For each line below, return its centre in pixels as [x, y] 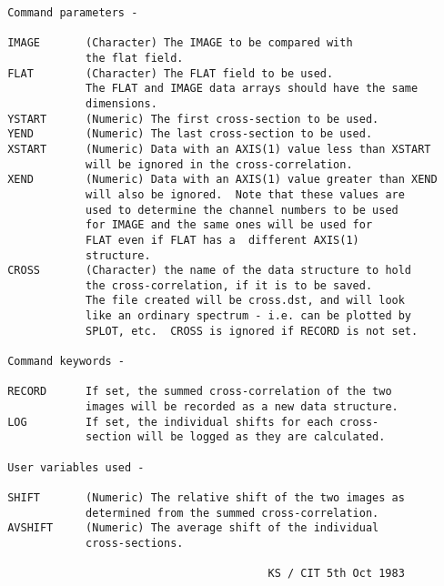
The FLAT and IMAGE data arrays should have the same [252, 89]
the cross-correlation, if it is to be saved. [229, 285]
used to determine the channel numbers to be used [242, 210]
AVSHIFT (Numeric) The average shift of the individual [193, 528]
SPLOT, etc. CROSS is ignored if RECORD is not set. [252, 331]
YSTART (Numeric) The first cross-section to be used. [193, 119]
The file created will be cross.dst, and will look [245, 301]
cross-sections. [135, 543]
